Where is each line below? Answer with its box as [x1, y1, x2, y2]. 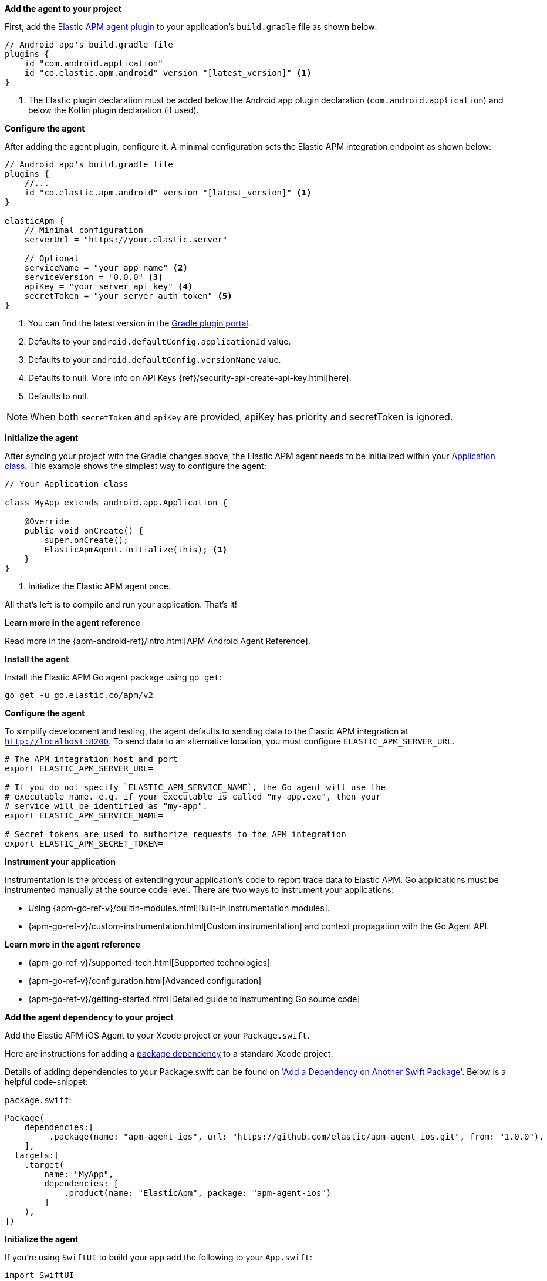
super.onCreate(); [44, 535, 129, 545]
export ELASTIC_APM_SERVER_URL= [5, 764, 153, 773]
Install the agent [5, 654, 69, 664]
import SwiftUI [5, 1270, 75, 1280]
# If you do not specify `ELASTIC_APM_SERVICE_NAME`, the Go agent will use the [5, 783, 386, 792]
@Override [24, 517, 69, 526]
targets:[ [14, 1151, 59, 1160]
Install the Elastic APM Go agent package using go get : [5, 672, 222, 682]
